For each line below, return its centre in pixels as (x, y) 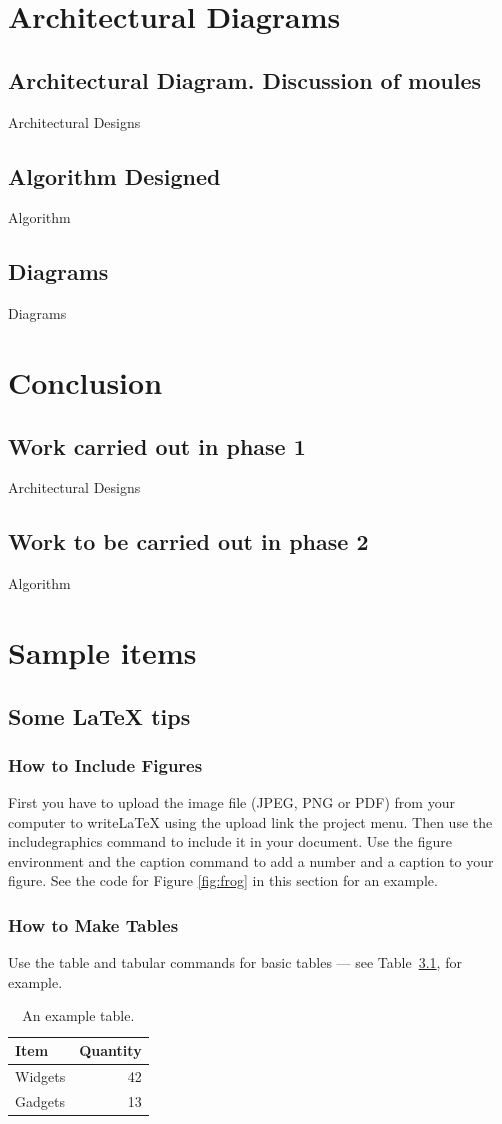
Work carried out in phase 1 (157, 445)
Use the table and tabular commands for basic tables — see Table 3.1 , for (235, 962)
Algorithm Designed (114, 175)
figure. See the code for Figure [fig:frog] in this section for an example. (223, 880)
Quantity (110, 1050)
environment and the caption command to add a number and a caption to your (251, 860)
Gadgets (40, 1100)
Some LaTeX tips (99, 715)
